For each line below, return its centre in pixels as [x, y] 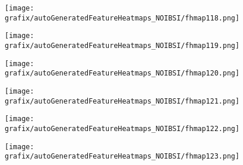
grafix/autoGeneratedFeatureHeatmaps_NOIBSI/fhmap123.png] [122, 157]
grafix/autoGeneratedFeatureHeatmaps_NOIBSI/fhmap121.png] [122, 101]
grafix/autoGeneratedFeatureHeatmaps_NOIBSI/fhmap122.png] [122, 128]
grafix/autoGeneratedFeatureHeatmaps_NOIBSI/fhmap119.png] [122, 45]
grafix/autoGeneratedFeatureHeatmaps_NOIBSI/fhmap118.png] [122, 18]
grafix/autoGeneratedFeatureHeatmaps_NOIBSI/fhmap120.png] [122, 73]
